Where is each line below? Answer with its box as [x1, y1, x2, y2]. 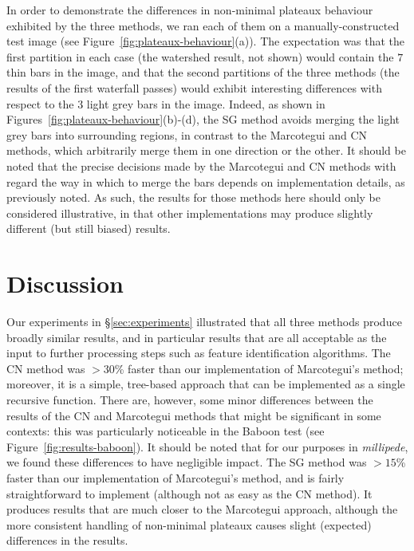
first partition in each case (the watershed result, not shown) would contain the [6, 48, 394, 65]
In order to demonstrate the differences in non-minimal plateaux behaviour [6, 2, 373, 18]
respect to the [6, 95, 74, 112]
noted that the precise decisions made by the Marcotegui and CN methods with [6, 157, 396, 174]
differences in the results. [6, 532, 128, 549]
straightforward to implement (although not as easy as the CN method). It [6, 485, 373, 502]
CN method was [6, 360, 85, 376]
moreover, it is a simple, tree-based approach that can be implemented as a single [6, 376, 405, 392]
